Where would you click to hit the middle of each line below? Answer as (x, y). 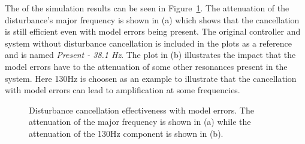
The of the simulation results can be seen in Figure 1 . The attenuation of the (147, 8)
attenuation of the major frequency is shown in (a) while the (140, 122)
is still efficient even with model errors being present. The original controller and (153, 31)
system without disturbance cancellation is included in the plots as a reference (148, 43)
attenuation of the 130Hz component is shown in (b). (126, 133)
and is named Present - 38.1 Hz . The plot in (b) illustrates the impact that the (150, 55)
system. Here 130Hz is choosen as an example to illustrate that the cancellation (151, 78)
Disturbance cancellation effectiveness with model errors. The (141, 110)
